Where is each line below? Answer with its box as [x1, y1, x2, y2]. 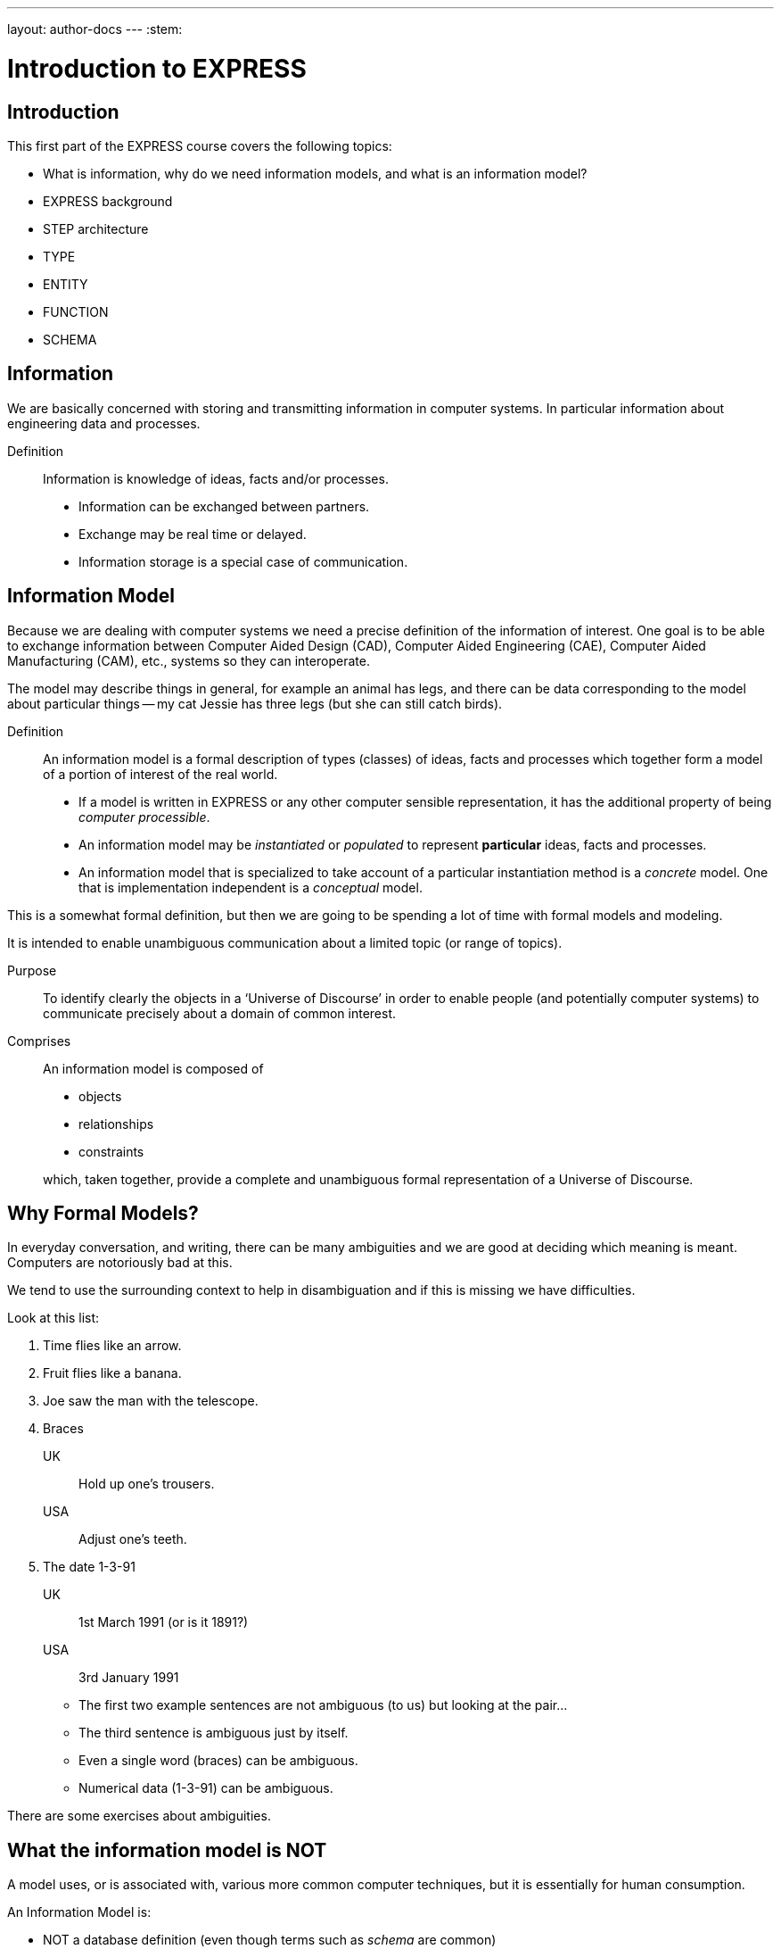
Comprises [7, 1033, 71, 1049]
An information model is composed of [43, 1060, 264, 1076]
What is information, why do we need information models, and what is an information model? [43, 165, 588, 181]
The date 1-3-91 [43, 1559, 136, 1575]
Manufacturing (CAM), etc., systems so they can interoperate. [7, 652, 370, 668]
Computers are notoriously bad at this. [7, 1255, 233, 1271]
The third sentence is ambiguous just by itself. [78, 1725, 349, 1741]
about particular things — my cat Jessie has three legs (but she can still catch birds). [7, 695, 503, 711]
